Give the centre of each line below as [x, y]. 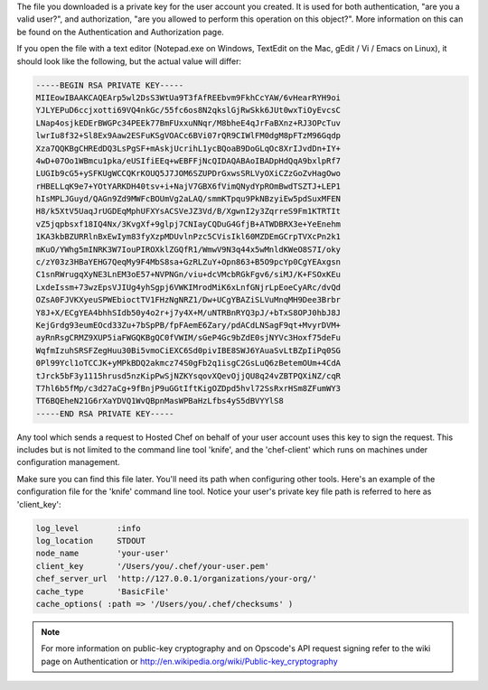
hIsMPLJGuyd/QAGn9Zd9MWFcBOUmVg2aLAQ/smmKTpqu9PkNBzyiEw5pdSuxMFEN [188, 199]
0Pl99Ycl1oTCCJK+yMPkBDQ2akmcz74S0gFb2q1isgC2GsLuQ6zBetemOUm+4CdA [188, 363]
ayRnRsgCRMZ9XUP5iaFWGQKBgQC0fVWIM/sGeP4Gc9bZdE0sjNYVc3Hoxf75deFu [188, 338]
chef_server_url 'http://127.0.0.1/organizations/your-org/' [176, 579]
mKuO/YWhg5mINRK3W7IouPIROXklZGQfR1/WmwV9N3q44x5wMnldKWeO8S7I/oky [188, 249]
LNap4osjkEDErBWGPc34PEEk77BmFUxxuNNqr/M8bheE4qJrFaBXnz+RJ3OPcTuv [188, 123]
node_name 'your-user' [103, 554]
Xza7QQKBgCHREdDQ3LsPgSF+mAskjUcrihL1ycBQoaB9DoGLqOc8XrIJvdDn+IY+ [188, 148]
